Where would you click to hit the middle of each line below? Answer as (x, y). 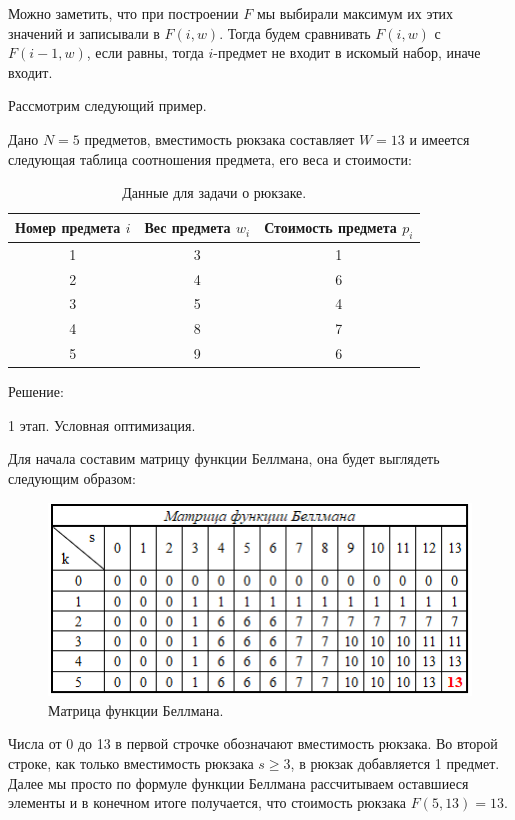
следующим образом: (72, 478)
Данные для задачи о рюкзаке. (214, 192)
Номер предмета (68, 227)
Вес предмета (187, 227)
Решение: (36, 391)
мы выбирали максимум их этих (355, 13)
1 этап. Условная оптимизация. (102, 424)
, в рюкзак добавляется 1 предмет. (395, 762)
